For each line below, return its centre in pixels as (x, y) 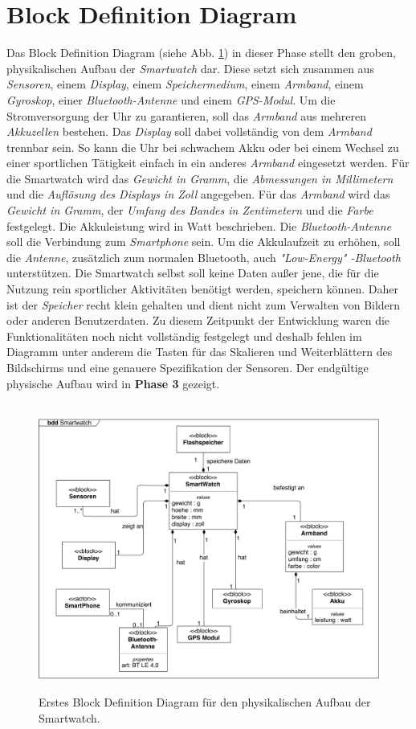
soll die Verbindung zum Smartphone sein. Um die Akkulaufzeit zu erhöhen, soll (204, 242)
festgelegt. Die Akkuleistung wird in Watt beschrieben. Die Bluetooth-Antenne (199, 225)
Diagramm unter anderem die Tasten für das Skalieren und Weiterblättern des (200, 352)
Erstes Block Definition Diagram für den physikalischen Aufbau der (205, 702)
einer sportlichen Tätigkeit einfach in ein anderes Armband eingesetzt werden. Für (208, 163)
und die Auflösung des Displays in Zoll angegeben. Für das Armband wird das (198, 194)
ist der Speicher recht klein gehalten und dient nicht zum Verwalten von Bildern (204, 304)
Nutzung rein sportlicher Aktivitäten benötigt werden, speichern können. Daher (202, 289)
